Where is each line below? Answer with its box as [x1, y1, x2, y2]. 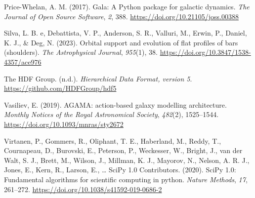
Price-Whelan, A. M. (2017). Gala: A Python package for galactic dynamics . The [4, 1, 250, 11]
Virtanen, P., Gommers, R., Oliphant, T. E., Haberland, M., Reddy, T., [4, 135, 221, 146]
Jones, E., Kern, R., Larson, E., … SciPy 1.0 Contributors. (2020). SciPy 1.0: [4, 164, 236, 175]
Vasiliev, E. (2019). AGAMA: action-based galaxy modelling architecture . [4, 99, 227, 110]
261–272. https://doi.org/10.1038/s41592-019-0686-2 [4, 184, 162, 194]
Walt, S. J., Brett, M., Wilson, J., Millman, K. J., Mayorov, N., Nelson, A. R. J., [4, 155, 250, 165]
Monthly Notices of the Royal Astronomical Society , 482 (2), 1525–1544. [4, 109, 219, 119]
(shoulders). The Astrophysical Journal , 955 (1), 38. [4, 47, 158, 57]
